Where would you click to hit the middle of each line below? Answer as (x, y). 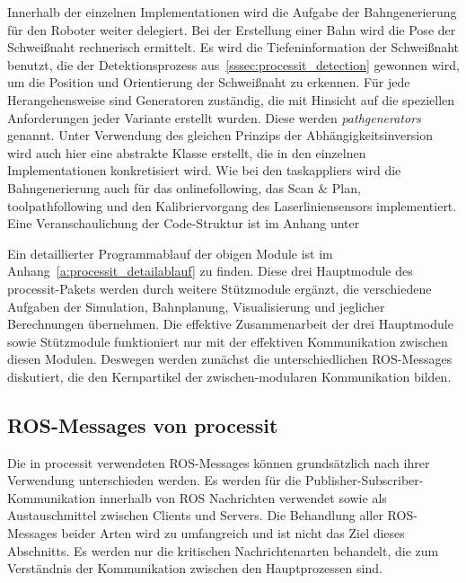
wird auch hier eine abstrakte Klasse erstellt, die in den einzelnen (187, 152)
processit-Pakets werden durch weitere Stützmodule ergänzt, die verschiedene (220, 288)
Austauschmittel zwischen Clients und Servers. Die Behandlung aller (195, 515)
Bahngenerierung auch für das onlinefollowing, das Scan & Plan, (184, 187)
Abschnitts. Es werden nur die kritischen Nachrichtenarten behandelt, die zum (223, 550)
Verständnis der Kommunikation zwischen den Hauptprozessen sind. (195, 568)
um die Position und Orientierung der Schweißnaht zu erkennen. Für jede (209, 82)
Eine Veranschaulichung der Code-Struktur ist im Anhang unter (184, 223)
